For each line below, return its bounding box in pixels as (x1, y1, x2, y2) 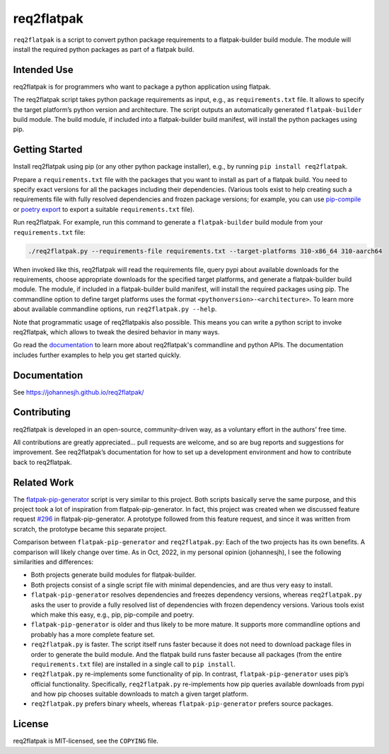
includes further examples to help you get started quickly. (13, 351, 182, 359)
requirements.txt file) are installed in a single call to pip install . (30, 660, 236, 668)
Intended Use (13, 64, 74, 76)
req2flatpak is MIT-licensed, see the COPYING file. (13, 737, 159, 745)
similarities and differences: (13, 557, 94, 566)
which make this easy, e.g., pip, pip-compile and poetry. (30, 610, 194, 619)
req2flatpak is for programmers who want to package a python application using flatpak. (13, 82, 272, 91)
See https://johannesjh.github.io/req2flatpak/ (13, 388, 144, 396)
